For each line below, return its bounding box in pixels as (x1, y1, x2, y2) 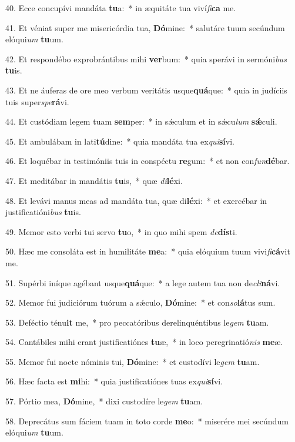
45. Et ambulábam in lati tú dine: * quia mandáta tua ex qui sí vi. (5, 135, 234, 147)
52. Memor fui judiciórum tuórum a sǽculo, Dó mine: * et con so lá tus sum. (5, 296, 276, 309)
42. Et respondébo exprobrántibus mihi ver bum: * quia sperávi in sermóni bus (5, 52, 287, 65)
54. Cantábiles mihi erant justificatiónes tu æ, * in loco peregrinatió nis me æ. (5, 336, 283, 348)
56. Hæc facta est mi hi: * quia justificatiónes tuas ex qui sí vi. (5, 375, 223, 387)
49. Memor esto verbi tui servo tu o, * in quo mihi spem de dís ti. (5, 225, 237, 237)
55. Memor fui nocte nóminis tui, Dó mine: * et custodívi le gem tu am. (5, 355, 260, 367)
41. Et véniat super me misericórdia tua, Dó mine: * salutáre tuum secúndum (5, 21, 285, 34)
